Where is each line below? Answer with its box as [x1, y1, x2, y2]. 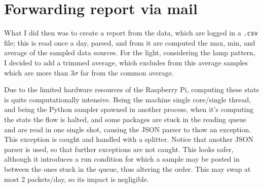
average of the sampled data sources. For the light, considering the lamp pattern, [4, 47, 255, 58]
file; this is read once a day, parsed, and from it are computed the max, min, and [4, 37, 255, 48]
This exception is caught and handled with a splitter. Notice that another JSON [4, 134, 254, 144]
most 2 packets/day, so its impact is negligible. [4, 173, 149, 184]
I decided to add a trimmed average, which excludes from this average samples [4, 57, 248, 67]
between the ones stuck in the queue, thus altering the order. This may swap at [4, 163, 251, 174]
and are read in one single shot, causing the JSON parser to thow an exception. [4, 124, 251, 134]
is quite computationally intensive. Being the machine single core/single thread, [4, 94, 251, 104]
